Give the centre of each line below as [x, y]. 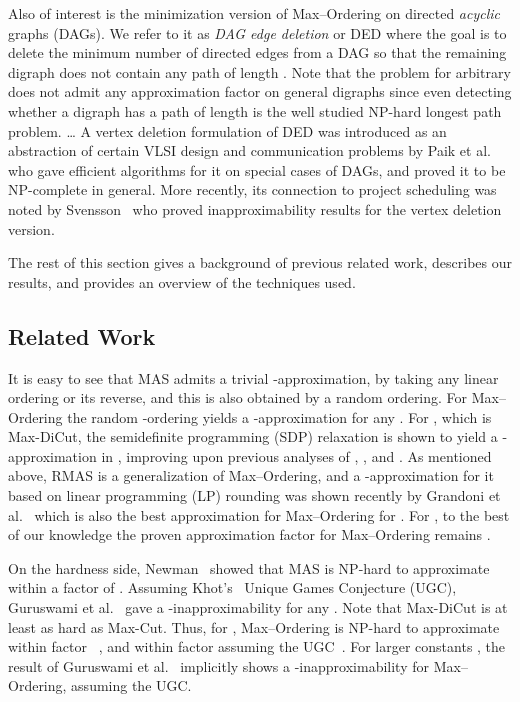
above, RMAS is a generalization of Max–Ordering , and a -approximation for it [251, 475]
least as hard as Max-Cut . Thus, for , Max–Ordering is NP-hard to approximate [254, 626]
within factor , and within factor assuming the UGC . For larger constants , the [257, 646]
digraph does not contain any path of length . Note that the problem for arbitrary [259, 71]
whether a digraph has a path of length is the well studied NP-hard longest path [255, 110]
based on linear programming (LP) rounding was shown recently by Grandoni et [254, 495]
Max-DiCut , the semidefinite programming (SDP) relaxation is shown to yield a [253, 436]
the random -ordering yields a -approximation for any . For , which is [279, 416]
